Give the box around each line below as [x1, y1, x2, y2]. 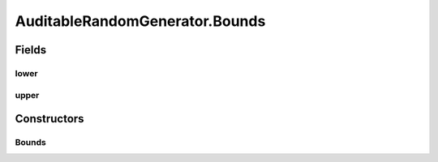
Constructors [15, 112, 84, 126]
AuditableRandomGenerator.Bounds [15, 12, 266, 30]
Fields [15, 43, 47, 57]
